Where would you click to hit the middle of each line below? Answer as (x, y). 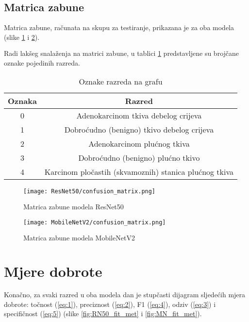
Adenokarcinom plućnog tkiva (139, 143)
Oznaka (22, 101)
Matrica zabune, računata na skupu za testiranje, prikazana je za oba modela (119, 27)
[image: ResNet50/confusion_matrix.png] (90, 191)
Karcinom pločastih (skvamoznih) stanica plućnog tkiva (139, 171)
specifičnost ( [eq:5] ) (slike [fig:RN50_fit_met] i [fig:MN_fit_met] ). (103, 314)
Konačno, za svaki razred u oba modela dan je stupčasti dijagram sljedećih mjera (125, 295)
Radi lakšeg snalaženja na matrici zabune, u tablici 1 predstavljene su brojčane (122, 53)
